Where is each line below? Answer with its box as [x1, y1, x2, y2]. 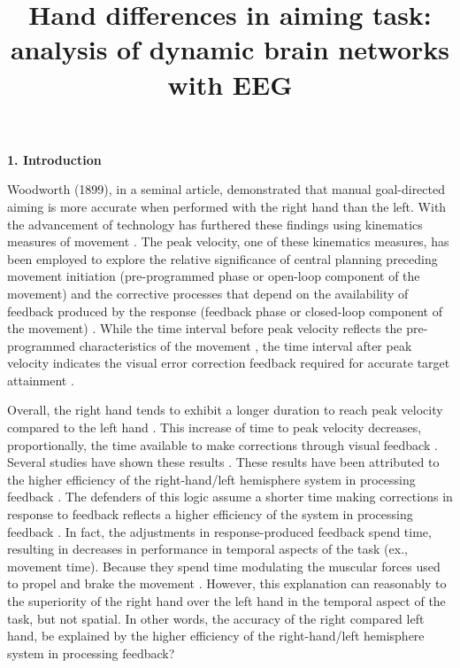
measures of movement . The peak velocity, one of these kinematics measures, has [7, 232, 449, 251]
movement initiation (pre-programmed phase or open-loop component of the [7, 267, 420, 285]
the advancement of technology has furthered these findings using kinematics [7, 214, 423, 233]
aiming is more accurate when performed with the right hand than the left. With [7, 197, 447, 215]
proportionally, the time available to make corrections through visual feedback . [7, 435, 438, 454]
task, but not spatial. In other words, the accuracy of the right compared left [7, 609, 425, 627]
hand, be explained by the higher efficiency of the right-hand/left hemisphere [7, 626, 425, 645]
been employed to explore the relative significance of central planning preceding [7, 249, 438, 268]
